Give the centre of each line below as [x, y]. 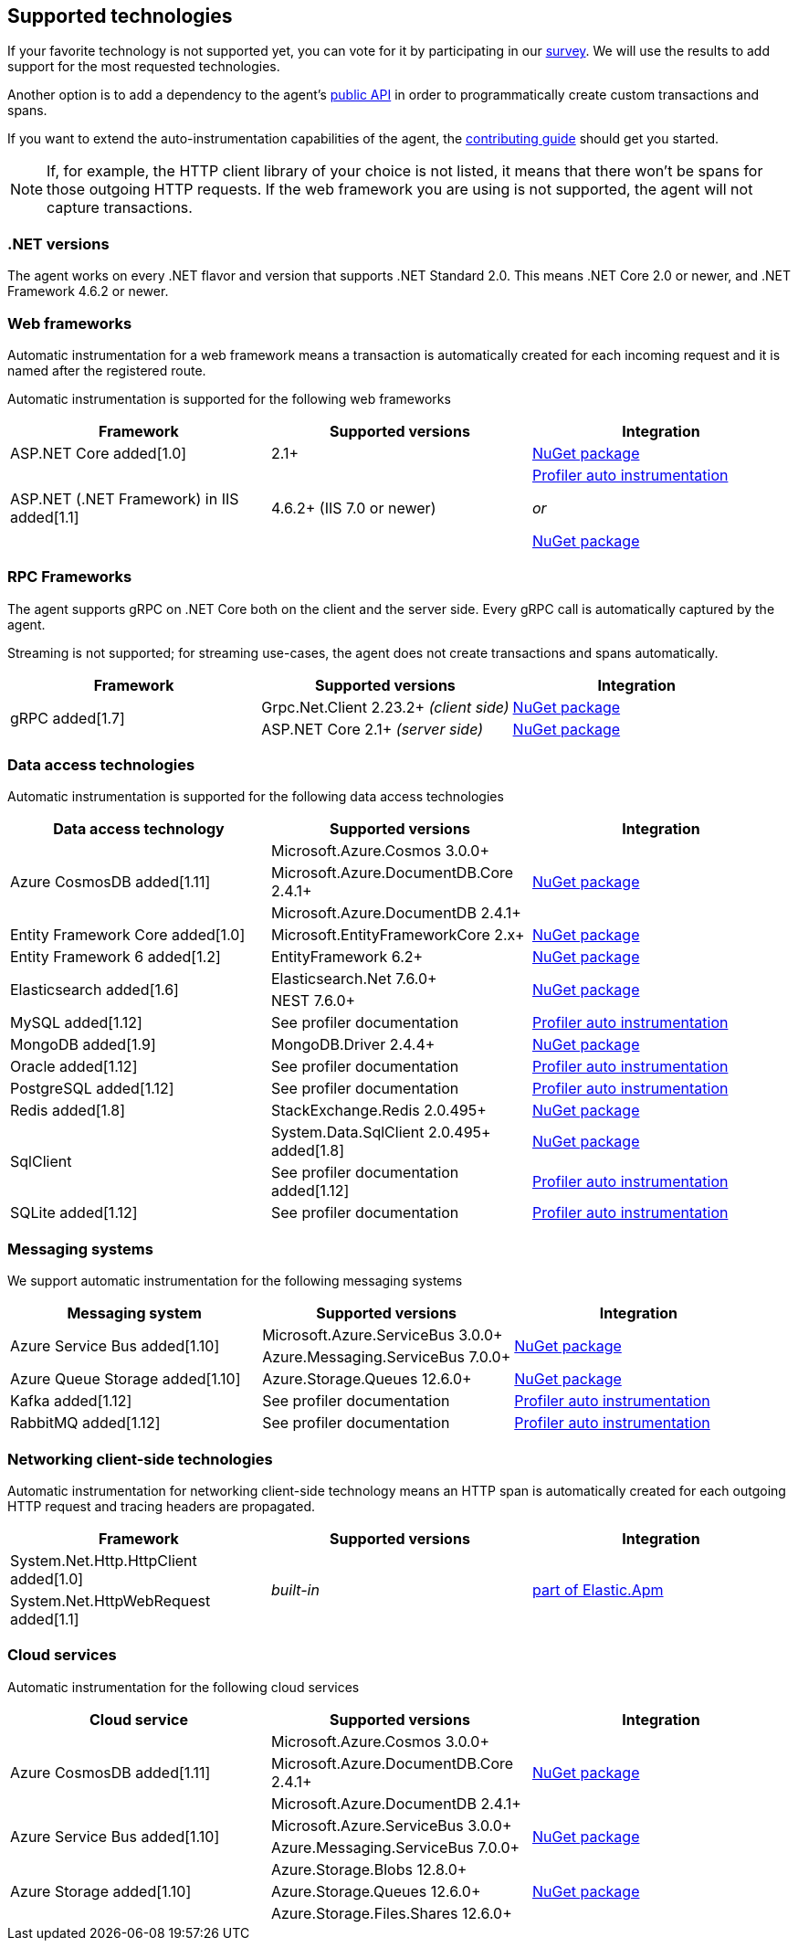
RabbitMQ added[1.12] [85, 1423]
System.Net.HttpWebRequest [110, 1600]
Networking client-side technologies [140, 1459]
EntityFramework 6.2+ [347, 957]
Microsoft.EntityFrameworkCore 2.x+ [398, 935]
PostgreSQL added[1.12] [92, 1089]
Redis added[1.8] [68, 1111]
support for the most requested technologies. [144, 67]
